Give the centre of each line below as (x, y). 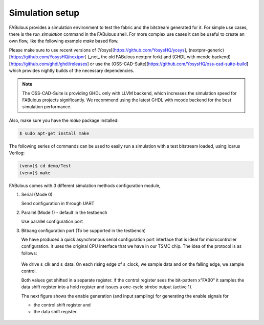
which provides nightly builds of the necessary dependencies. (72, 70)
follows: (29, 253)
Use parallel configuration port (52, 221)
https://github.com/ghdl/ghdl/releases (49, 64)
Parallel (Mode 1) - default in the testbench (64, 212)
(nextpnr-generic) (206, 50)
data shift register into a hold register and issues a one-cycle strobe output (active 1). (107, 287)
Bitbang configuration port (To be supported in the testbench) (84, 231)
